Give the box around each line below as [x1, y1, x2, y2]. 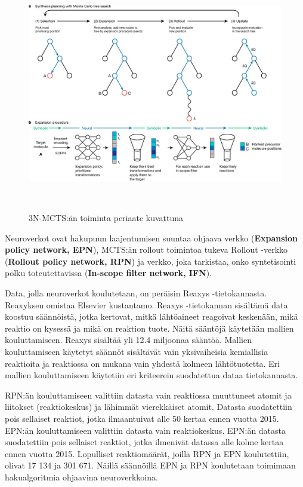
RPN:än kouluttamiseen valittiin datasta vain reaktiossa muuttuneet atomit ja [5, 388, 292, 401]
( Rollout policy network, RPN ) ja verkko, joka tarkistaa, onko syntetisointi [5, 255, 296, 267]
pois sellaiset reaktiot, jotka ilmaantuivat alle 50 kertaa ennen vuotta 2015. [5, 412, 279, 424]
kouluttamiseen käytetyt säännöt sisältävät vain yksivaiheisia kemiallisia [5, 345, 268, 357]
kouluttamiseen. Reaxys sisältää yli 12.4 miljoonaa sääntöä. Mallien [5, 333, 252, 346]
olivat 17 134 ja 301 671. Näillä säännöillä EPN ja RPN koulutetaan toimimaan [5, 459, 296, 471]
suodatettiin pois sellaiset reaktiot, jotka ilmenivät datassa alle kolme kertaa [5, 436, 284, 448]
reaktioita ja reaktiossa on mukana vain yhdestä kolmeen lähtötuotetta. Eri [5, 357, 280, 369]
